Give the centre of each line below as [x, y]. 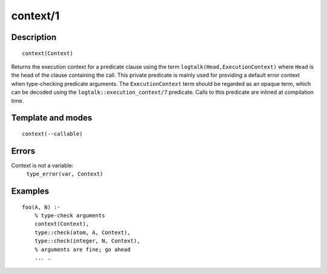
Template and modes [52, 118]
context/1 [35, 16]
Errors [23, 151]
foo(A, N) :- [41, 207]
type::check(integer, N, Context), [87, 241]
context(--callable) [52, 134]
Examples [30, 191]
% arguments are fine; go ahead [82, 249]
